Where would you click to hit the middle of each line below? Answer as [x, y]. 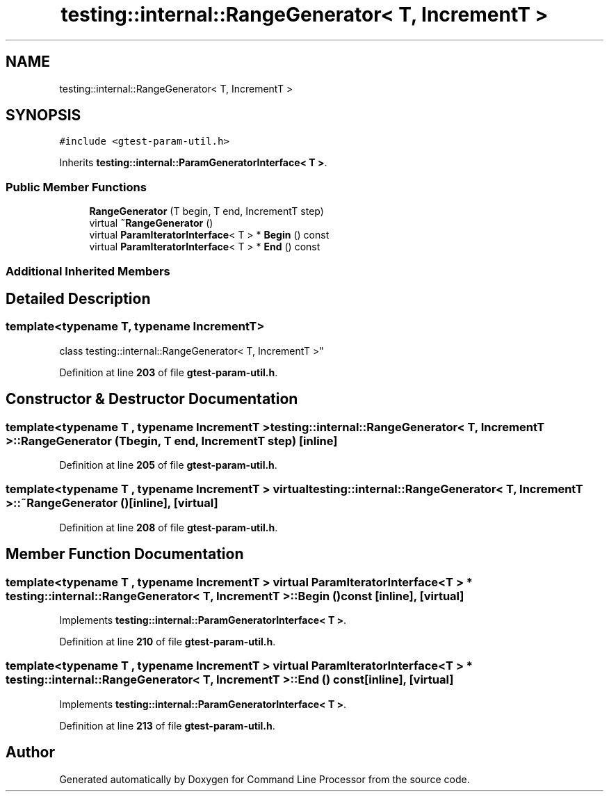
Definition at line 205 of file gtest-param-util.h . [168, 465]
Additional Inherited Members [88, 271]
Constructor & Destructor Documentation [152, 399]
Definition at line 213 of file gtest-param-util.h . [167, 725]
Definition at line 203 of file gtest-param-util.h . [169, 372]
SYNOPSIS [43, 115]
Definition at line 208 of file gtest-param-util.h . [169, 527]
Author [30, 752]
